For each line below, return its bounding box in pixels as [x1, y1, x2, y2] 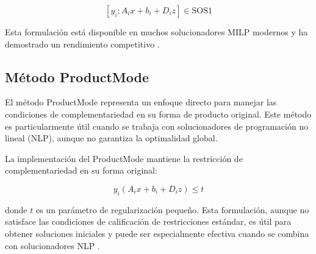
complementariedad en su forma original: [5, 164, 157, 177]
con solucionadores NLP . [5, 239, 100, 252]
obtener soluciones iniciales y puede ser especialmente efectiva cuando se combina [5, 227, 309, 239]
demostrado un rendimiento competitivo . [5, 37, 160, 50]
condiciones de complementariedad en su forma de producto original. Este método [5, 107, 312, 120]
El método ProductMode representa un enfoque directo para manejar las [5, 96, 277, 108]
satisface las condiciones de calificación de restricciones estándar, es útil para [5, 215, 292, 228]
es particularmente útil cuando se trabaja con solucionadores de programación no [5, 119, 309, 132]
